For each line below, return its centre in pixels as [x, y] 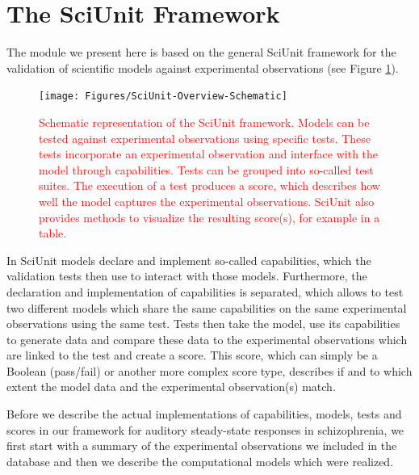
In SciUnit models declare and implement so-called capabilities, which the [189, 260]
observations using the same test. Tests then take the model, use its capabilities [203, 324]
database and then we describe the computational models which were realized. [200, 461]
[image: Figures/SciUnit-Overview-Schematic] [163, 97]
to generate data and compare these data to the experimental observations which [207, 339]
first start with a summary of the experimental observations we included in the [202, 446]
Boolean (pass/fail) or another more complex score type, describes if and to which [209, 370]
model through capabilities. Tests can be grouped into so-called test [206, 169]
